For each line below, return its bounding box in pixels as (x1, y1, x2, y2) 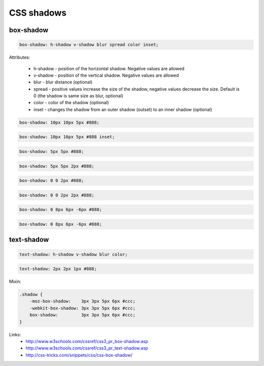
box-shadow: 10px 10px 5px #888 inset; (19, 134, 115, 140)
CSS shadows (9, 7, 67, 18)
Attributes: (9, 54, 30, 61)
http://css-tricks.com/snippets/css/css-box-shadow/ (25, 352, 132, 358)
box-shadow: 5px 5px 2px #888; (19, 163, 95, 169)
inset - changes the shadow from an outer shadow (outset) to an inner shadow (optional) (33, 107, 213, 112)
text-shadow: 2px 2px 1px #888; (19, 266, 97, 272)
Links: (9, 331, 22, 337)
